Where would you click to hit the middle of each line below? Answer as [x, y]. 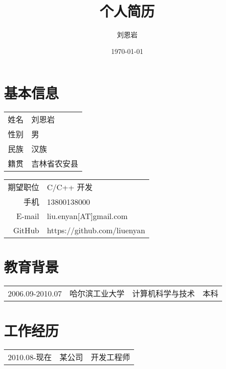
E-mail [28, 216]
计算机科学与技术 [164, 294]
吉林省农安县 [55, 164]
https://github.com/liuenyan [96, 230]
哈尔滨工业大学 [97, 294]
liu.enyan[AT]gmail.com [87, 216]
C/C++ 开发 [70, 187]
